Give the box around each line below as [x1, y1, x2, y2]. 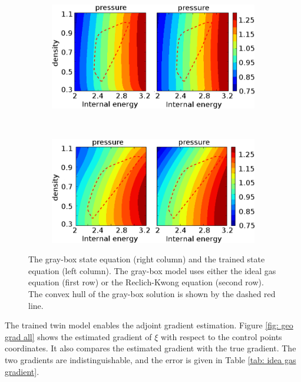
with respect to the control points [161, 330, 282, 343]
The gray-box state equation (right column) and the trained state [28, 253, 265, 265]
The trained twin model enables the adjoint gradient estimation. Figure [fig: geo [5, 319, 293, 331]
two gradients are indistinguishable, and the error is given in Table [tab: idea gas [5, 353, 296, 365]
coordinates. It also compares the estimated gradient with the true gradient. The [5, 342, 296, 354]
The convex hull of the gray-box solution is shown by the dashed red [28, 288, 276, 299]
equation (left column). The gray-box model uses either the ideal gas [28, 264, 276, 276]
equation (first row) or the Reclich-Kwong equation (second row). [28, 276, 264, 288]
